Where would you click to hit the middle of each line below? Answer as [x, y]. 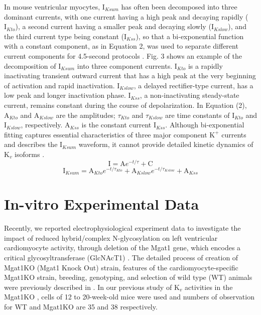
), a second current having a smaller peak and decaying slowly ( [113, 26]
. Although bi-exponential [205, 125]
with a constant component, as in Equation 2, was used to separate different [121, 46]
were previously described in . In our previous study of [88, 287]
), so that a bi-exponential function [190, 36]
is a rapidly [205, 65]
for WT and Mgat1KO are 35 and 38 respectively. [81, 306]
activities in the [209, 287]
